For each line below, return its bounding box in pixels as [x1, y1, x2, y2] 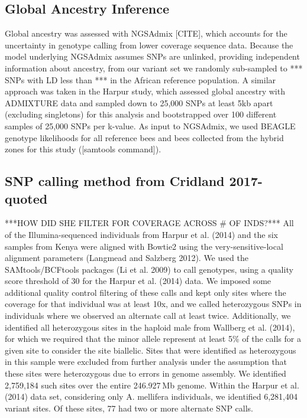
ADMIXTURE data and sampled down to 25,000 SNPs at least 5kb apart [5, 96, 273, 109]
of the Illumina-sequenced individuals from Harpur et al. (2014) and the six [5, 228, 278, 240]
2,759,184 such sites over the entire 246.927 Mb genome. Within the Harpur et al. [5, 378, 299, 391]
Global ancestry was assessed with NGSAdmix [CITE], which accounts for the [5, 27, 287, 40]
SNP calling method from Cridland [5, 172, 225, 190]
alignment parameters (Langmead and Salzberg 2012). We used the [5, 252, 248, 264]
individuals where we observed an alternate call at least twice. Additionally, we [5, 309, 291, 322]
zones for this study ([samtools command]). [5, 143, 161, 155]
